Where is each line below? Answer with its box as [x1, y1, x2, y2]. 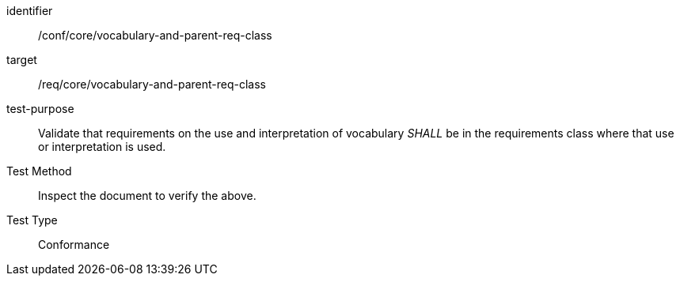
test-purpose [6, 102, 74, 115]
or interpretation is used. [38, 140, 166, 153]
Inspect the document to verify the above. [38, 189, 256, 202]
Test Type [6, 213, 58, 227]
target [6, 53, 37, 66]
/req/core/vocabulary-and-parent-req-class [38, 77, 267, 91]
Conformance [38, 238, 110, 251]
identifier [6, 4, 53, 17]
